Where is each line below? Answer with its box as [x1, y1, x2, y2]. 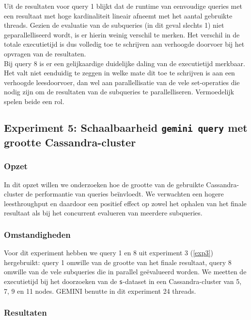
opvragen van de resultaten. [4, 48, 86, 58]
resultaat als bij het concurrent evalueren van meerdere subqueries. [4, 208, 203, 218]
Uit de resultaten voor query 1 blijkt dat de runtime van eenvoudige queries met [4, 1, 242, 11]
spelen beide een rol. [4, 96, 64, 106]
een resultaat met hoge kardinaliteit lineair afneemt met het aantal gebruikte [4, 10, 233, 20]
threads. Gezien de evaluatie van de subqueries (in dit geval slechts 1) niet [4, 20, 224, 30]
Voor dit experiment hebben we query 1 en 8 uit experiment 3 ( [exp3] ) [4, 248, 213, 258]
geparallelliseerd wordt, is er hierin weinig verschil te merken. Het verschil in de [4, 29, 240, 39]
